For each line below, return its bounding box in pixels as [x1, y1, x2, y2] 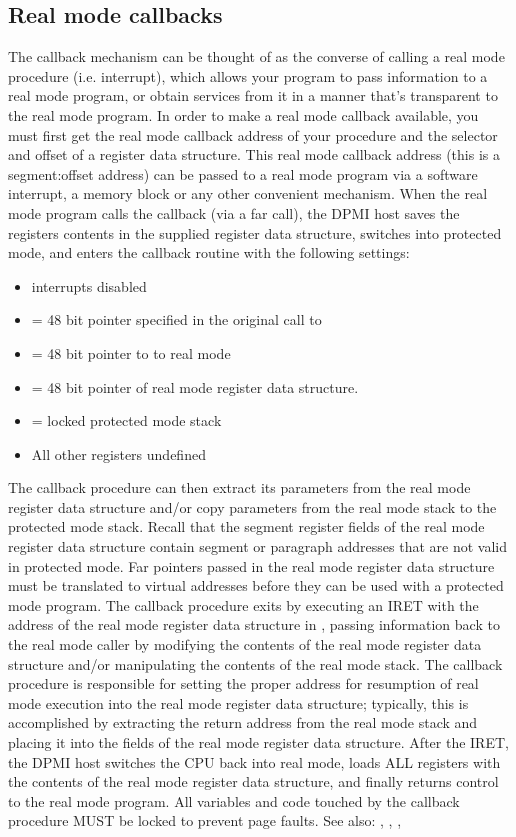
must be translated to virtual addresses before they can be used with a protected [8, 575, 504, 596]
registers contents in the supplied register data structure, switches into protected [8, 222, 502, 243]
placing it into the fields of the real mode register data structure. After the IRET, [8, 732, 509, 753]
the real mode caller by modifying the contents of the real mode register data [8, 634, 482, 655]
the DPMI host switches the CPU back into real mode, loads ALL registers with [8, 751, 501, 772]
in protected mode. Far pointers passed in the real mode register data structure [8, 555, 495, 576]
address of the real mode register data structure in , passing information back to [8, 614, 500, 635]
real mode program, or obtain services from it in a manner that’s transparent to [8, 85, 498, 106]
